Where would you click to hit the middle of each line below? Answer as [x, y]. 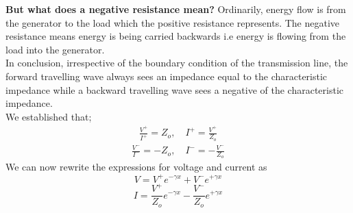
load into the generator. [55, 49]
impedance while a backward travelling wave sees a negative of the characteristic [175, 89]
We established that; [49, 116]
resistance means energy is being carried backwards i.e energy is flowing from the [176, 36]
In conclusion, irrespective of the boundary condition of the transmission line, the [177, 63]
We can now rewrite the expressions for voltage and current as [136, 167]
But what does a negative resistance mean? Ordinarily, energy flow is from [176, 9]
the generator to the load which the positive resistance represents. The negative [173, 22]
